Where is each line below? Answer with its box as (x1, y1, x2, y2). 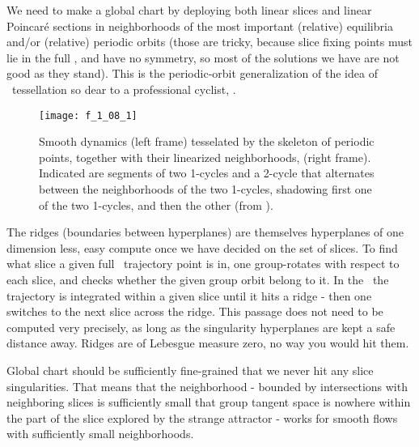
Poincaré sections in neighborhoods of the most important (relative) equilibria (6, 17, 393, 34)
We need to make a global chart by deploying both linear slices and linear (6, 2, 372, 18)
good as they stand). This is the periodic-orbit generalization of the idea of (6, 65, 378, 82)
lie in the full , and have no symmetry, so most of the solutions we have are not (6, 49, 400, 66)
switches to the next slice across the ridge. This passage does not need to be (6, 303, 383, 320)
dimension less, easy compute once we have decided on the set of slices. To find (6, 239, 398, 256)
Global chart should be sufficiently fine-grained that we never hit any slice (6, 361, 374, 378)
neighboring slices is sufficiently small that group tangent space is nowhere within (6, 394, 411, 411)
